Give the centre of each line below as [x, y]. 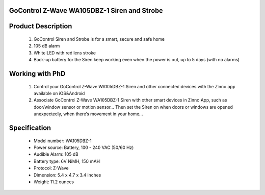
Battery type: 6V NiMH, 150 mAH [67, 161]
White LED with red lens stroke [65, 53]
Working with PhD [37, 74]
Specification [30, 128]
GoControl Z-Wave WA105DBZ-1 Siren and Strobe [86, 11]
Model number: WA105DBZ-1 [63, 141]
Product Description [40, 26]
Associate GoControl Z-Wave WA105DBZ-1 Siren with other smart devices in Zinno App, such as [131, 100]
